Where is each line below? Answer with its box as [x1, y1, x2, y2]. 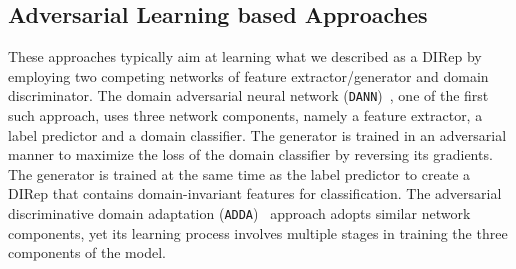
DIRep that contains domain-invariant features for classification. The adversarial [8, 183, 502, 204]
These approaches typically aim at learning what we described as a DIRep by [8, 46, 482, 67]
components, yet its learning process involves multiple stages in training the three [8, 222, 508, 243]
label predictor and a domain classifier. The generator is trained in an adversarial [8, 124, 507, 145]
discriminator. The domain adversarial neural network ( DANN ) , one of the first [8, 85, 489, 106]
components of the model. [8, 242, 166, 263]
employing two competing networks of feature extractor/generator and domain [8, 65, 489, 86]
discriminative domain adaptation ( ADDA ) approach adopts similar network [8, 203, 471, 224]
